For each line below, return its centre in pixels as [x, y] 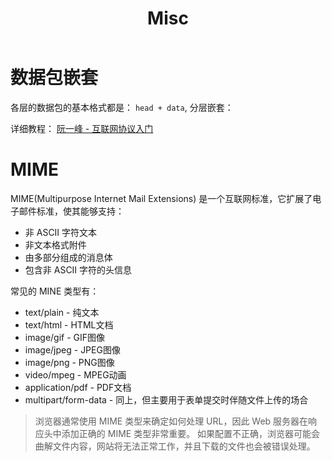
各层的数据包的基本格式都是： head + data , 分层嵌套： [122, 107]
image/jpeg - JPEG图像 [72, 349]
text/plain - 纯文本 [62, 312]
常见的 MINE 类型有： [55, 291]
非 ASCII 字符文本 [61, 232]
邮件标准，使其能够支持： [71, 211]
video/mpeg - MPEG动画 [75, 374]
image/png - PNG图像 [69, 362]
